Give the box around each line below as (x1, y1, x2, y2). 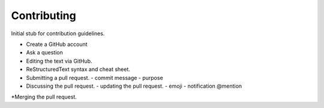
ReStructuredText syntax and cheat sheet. (26, 66, 130, 73)
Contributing (11, 9, 76, 22)
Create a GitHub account (26, 41, 88, 48)
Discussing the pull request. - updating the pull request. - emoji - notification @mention (26, 82, 242, 90)
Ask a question (26, 49, 63, 56)
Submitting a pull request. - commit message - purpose (26, 74, 163, 81)
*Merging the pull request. (11, 93, 77, 101)
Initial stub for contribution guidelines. (11, 30, 105, 37)
